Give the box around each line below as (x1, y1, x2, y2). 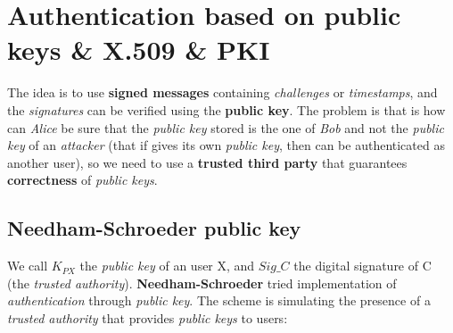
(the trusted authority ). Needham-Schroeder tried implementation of (7, 273, 397, 292)
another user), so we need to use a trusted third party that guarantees (7, 153, 408, 171)
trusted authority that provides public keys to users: (7, 308, 288, 327)
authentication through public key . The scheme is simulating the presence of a (7, 291, 431, 310)
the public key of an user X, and (79, 256, 255, 275)
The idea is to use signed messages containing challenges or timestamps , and (7, 83, 438, 102)
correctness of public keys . (7, 171, 158, 189)
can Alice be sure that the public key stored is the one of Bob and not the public (7, 118, 444, 137)
